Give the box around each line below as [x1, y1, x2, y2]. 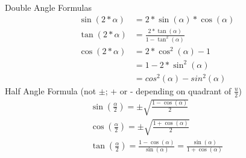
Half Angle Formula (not [5, 84, 96, 97]
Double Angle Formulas [5, 1, 92, 13]
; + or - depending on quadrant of [105, 84, 232, 97]
